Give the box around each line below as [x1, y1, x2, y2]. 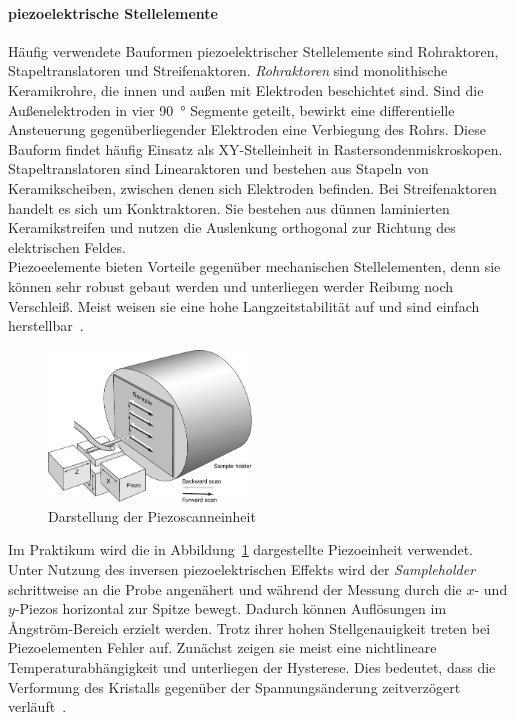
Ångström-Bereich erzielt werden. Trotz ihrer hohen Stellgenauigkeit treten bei [8, 617, 491, 638]
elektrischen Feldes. [8, 236, 126, 257]
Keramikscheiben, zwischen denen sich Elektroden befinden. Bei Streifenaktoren [8, 177, 497, 198]
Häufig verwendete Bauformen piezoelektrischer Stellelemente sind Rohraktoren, [8, 40, 499, 61]
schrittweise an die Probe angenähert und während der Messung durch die [8, 578, 462, 599]
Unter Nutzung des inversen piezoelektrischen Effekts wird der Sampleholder [8, 559, 476, 580]
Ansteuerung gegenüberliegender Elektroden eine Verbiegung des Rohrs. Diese [8, 119, 486, 140]
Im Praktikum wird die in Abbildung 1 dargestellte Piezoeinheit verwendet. [8, 539, 474, 560]
